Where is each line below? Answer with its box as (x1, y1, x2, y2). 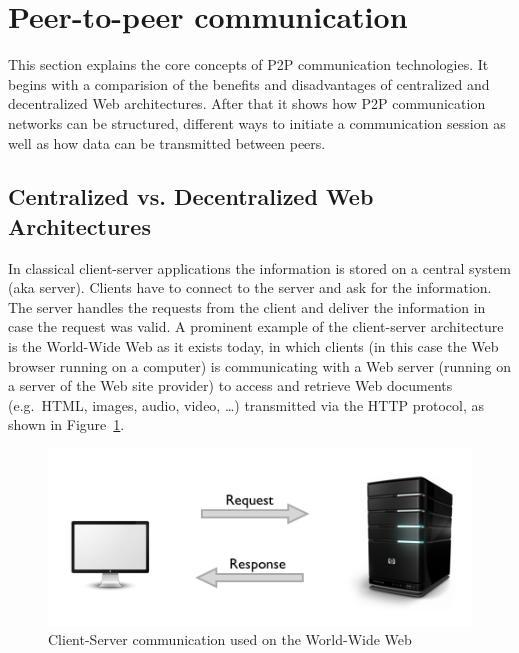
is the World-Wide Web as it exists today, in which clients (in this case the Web (8, 336, 499, 357)
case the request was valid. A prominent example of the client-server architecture (8, 316, 504, 337)
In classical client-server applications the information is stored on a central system (8, 257, 511, 278)
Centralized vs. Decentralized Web (8, 181, 374, 212)
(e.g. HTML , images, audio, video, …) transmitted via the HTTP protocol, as (8, 394, 484, 415)
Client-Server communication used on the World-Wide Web (48, 629, 412, 650)
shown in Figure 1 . (8, 414, 125, 435)
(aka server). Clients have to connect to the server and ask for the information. (8, 277, 492, 298)
